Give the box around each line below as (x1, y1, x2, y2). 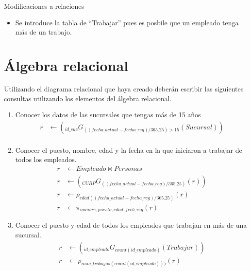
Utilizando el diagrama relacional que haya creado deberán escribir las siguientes (4, 83, 244, 93)
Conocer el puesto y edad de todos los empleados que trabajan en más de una (15, 220, 247, 230)
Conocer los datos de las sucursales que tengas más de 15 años (15, 109, 201, 120)
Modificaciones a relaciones (4, 1, 84, 11)
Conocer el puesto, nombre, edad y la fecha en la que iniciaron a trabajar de (15, 145, 242, 155)
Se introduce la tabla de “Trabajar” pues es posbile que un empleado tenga (15, 17, 239, 27)
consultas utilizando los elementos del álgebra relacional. (4, 93, 172, 103)
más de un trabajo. (15, 27, 72, 37)
